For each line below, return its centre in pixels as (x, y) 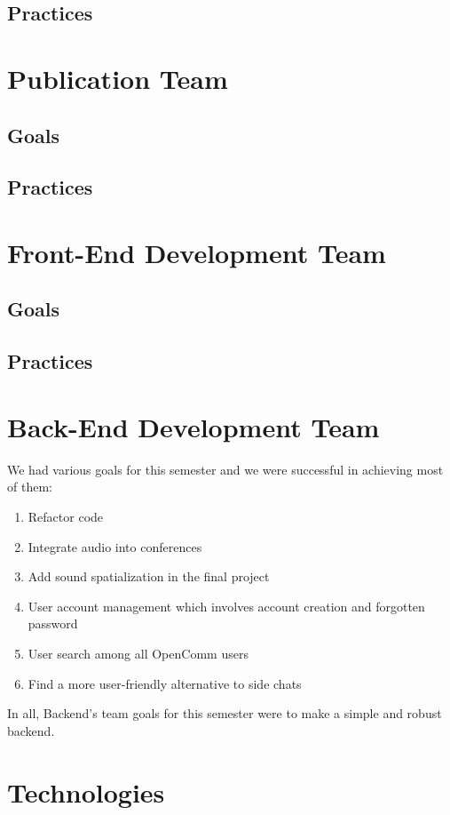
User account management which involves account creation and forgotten (226, 606)
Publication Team (118, 78)
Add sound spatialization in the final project (149, 576)
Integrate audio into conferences (115, 546)
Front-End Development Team (197, 252)
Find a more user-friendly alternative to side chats (165, 683)
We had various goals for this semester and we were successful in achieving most (225, 469)
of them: (30, 487)
